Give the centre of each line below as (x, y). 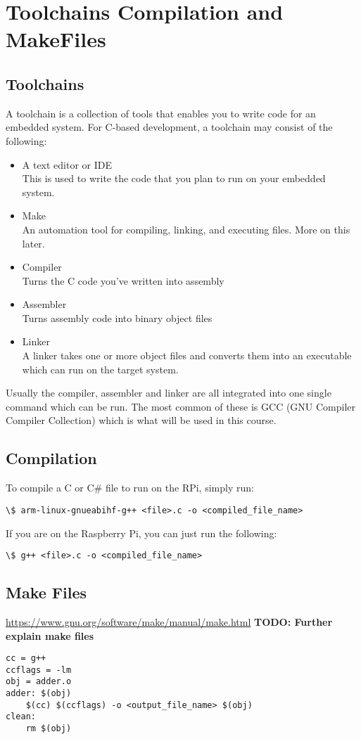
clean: (21, 717)
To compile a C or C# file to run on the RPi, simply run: (130, 488)
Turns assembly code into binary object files (117, 317)
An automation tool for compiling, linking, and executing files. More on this (186, 229)
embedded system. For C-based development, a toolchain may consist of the (169, 127)
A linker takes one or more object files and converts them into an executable (187, 355)
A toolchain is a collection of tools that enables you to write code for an (161, 113)
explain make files (50, 635)
